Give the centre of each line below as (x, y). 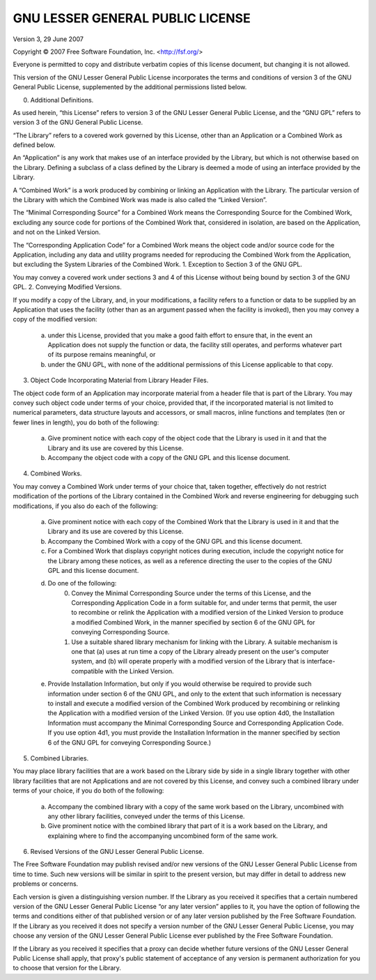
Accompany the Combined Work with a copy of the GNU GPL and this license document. (175, 541)
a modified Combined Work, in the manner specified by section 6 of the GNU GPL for (193, 622)
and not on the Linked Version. (57, 232)
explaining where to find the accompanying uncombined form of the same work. (163, 836)
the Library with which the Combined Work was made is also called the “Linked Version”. (140, 200)
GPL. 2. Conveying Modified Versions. (67, 287)
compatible (87, 671)
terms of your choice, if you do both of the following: (88, 790)
